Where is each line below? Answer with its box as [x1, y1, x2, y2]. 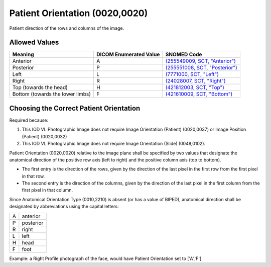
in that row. [22, 173, 45, 179]
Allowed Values [9, 38, 59, 47]
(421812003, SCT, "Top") [165, 84, 224, 91]
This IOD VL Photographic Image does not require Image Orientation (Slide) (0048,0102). [22, 141, 206, 147]
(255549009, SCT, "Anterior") [165, 58, 236, 65]
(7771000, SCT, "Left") [165, 71, 219, 78]
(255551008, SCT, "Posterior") [165, 64, 238, 71]
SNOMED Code [165, 51, 202, 58]
